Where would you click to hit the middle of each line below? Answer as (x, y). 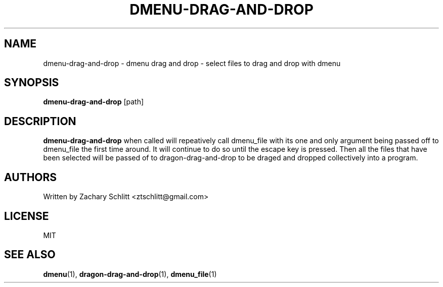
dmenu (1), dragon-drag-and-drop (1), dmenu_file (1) (130, 274)
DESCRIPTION (40, 121)
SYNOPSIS (32, 83)
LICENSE (27, 216)
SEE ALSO (30, 255)
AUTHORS (31, 177)
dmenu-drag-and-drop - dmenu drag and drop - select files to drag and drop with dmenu (192, 63)
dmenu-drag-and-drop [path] (94, 102)
